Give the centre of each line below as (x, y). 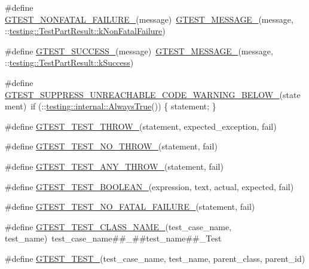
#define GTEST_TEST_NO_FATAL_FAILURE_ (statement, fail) (130, 207)
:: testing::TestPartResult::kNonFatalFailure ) (85, 31)
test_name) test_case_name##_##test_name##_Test (113, 238)
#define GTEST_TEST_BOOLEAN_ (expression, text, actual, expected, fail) (149, 186)
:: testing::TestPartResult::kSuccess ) (69, 62)
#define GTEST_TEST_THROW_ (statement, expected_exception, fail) (141, 126)
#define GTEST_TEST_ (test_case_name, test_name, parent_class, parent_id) (155, 258)
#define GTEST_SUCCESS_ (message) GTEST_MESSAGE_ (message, (139, 51)
